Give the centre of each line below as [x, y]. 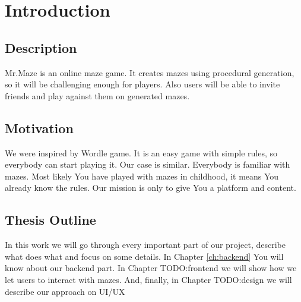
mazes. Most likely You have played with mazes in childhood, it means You [142, 176]
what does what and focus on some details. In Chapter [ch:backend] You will [144, 256]
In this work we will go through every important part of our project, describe [145, 245]
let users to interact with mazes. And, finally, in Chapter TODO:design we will [148, 279]
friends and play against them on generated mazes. [97, 95]
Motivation [39, 128]
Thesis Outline [50, 220]
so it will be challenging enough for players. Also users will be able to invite [142, 84]
